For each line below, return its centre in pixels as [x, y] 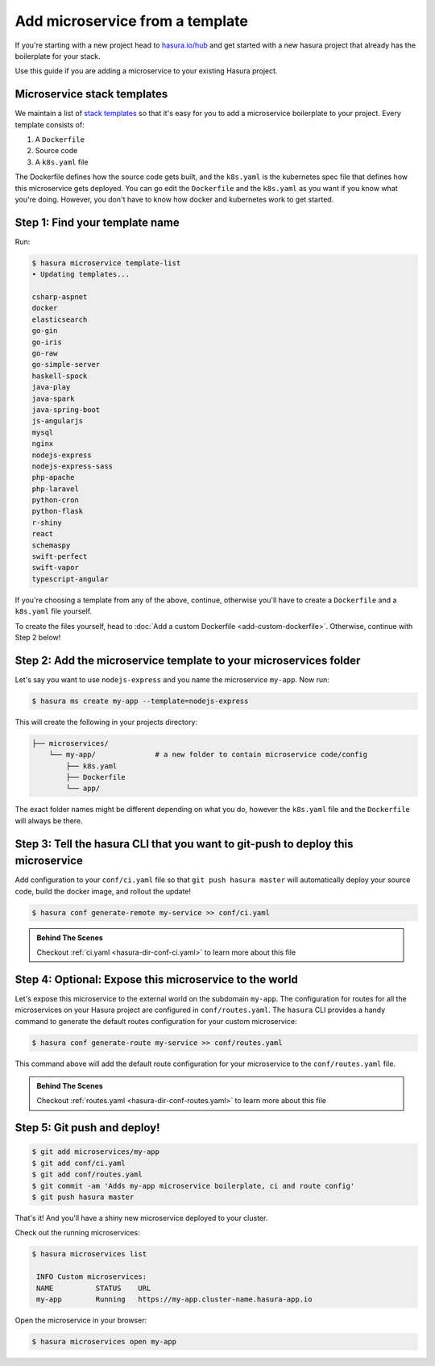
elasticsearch [60, 319]
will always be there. [49, 820]
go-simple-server [66, 364]
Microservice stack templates [91, 94]
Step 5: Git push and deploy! [87, 1128]
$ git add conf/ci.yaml [79, 1163]
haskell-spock [60, 376]
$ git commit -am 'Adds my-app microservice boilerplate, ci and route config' [193, 1186]
